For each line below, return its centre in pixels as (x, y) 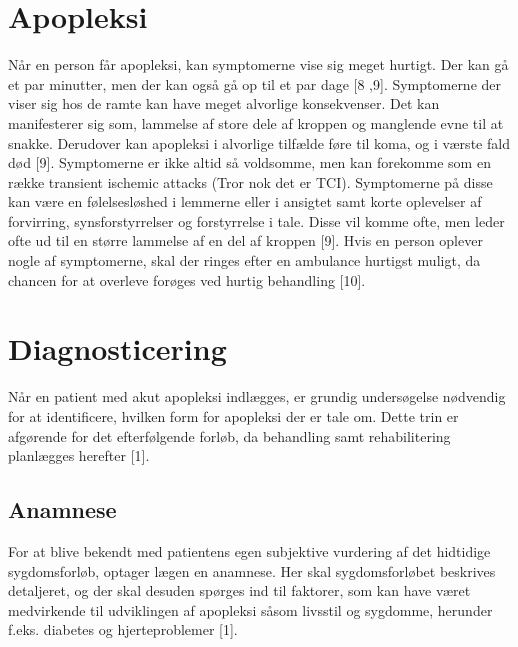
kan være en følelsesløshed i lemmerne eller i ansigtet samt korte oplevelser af (245, 201)
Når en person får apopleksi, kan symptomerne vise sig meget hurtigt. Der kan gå (258, 64)
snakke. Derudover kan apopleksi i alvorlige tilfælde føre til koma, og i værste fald (259, 142)
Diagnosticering (117, 348)
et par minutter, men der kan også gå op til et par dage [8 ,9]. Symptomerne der (255, 83)
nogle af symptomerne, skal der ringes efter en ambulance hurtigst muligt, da (244, 260)
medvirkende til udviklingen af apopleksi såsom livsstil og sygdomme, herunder (250, 609)
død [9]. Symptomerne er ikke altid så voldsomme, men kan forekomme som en (249, 162)
